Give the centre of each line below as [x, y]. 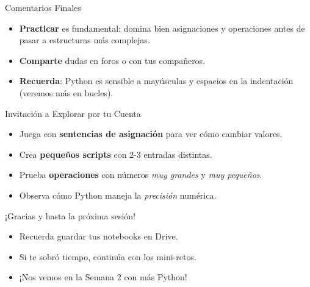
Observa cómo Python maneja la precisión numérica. [118, 195]
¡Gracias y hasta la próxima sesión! [70, 215]
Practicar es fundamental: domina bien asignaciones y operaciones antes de [162, 28]
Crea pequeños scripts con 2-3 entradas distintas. [116, 154]
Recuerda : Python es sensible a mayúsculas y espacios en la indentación [156, 81]
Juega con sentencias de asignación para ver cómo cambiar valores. [151, 134]
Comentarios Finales [43, 7]
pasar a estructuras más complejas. [85, 40]
